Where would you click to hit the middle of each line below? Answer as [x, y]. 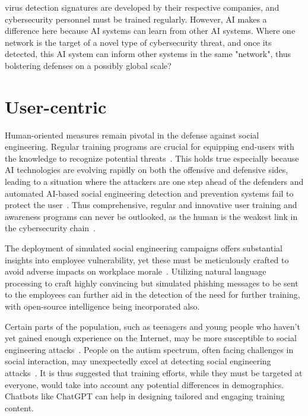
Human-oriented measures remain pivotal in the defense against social [132, 135]
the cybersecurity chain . [50, 228]
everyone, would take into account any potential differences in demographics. [145, 384]
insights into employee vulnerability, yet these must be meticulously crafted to [147, 259]
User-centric [56, 106]
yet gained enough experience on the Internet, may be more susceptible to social [151, 338]
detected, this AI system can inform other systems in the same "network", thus [148, 54]
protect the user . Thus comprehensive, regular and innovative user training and [151, 205]
